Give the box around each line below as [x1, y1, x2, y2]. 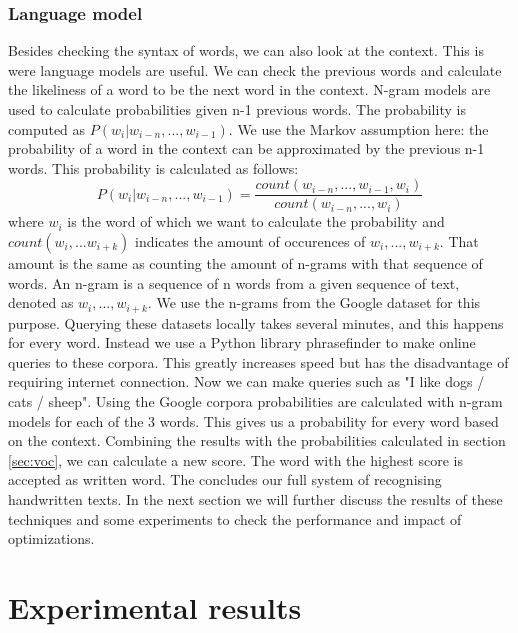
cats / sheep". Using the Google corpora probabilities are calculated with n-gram [8, 391, 503, 412]
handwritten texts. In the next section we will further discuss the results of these [8, 489, 503, 510]
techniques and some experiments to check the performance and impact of [8, 508, 462, 529]
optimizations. [8, 528, 95, 549]
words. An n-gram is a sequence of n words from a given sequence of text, [8, 272, 460, 293]
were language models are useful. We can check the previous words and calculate [8, 59, 502, 80]
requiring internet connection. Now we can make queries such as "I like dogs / [8, 371, 485, 392]
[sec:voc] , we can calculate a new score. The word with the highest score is [8, 449, 464, 470]
